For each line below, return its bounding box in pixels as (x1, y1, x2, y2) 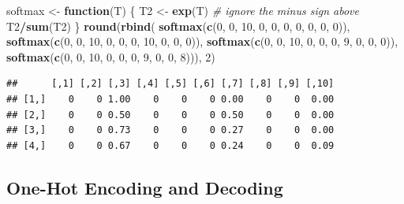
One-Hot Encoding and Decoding (6, 175, 283, 199)
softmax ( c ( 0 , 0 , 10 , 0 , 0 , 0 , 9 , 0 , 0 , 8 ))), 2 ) (6, 48, 215, 65)
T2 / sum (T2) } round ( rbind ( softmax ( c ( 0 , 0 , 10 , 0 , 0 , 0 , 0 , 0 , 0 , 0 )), (6, 17, 350, 34)
